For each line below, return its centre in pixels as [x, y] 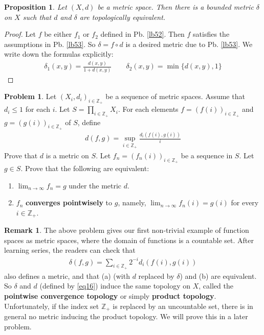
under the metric [95, 185]
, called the [216, 286]
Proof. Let [20, 34]
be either [58, 34]
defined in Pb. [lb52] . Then [142, 34]
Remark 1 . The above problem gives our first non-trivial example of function [127, 230]
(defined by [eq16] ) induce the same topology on [115, 286]
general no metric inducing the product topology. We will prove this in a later [126, 316]
